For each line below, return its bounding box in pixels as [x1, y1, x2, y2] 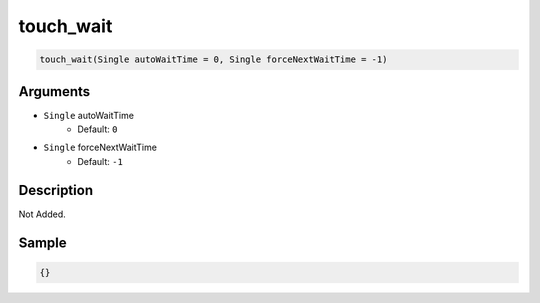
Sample [18, 234, 67, 251]
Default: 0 [77, 123, 118, 135]
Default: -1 [77, 155, 124, 167]
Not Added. [18, 208, 67, 220]
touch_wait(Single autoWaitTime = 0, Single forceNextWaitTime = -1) [39, 54, 388, 65]
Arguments [18, 83, 91, 100]
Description [18, 181, 94, 199]
